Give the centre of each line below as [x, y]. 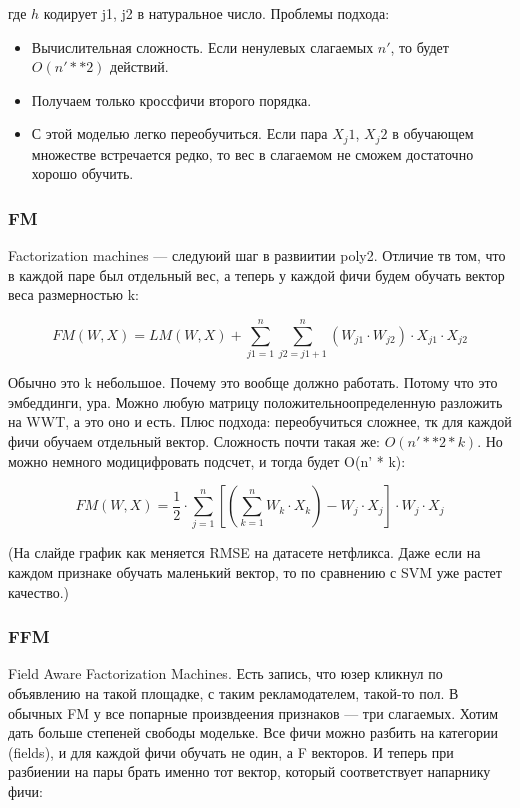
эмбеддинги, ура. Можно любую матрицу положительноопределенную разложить [255, 401]
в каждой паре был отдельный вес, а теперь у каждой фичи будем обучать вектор [256, 274]
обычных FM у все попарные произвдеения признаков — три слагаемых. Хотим [253, 712]
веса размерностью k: [73, 294]
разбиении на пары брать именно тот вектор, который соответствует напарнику [249, 771]
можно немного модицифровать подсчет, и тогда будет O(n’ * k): [207, 460]
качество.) [39, 591]
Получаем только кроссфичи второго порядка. [171, 99]
